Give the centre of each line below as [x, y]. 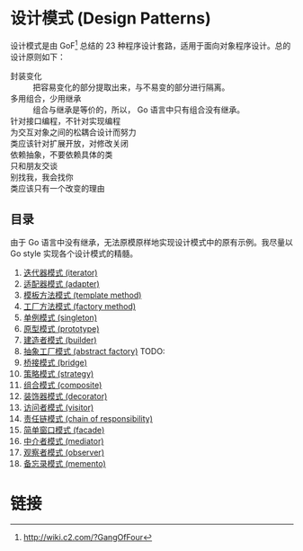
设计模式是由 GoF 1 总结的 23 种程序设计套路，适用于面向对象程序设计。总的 [151, 44]
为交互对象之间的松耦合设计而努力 [73, 132]
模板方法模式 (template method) [82, 295]
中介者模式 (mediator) [63, 441]
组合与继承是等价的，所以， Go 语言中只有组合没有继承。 [139, 110]
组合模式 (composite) [62, 385]
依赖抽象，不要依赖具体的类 [62, 155]
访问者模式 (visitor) [58, 408]
